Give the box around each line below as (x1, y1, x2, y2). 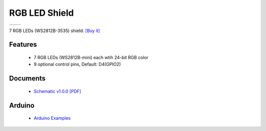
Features (9, 40, 37, 49)
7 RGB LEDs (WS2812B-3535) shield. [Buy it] (9, 28, 100, 33)
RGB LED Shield (9, 7, 74, 18)
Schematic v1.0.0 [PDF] (33, 88, 81, 94)
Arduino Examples (33, 115, 71, 121)
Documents (9, 74, 46, 83)
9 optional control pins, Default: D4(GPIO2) (33, 62, 121, 67)
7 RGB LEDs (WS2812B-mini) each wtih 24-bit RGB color (33, 54, 149, 60)
